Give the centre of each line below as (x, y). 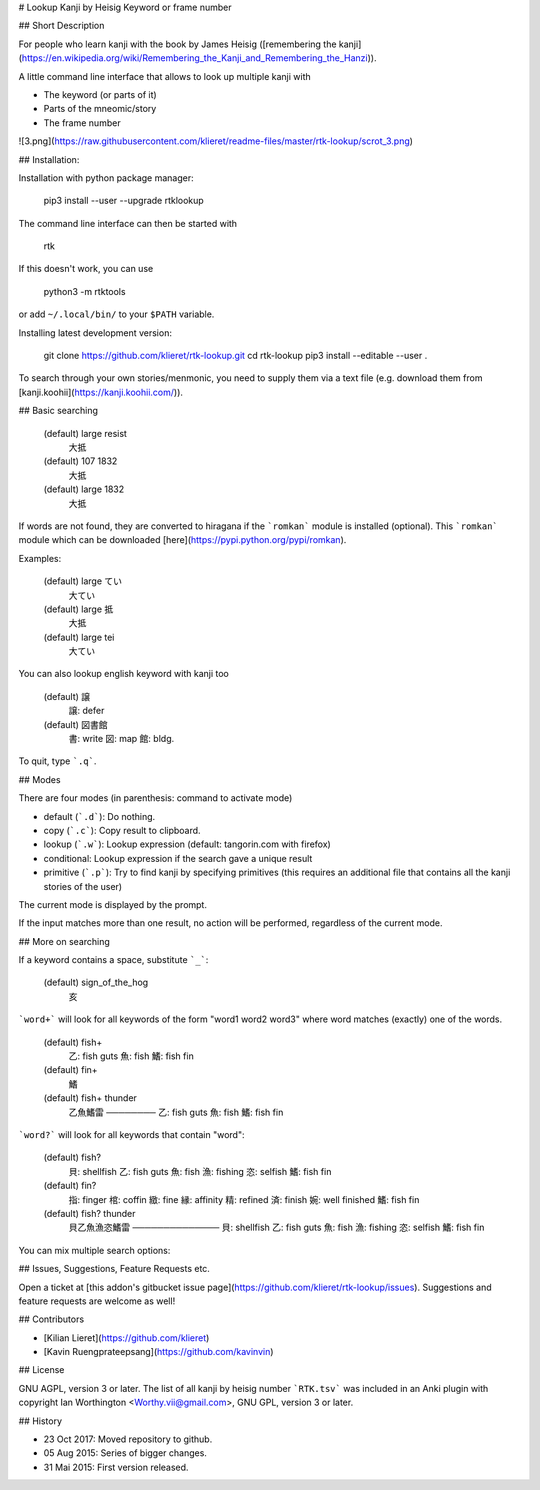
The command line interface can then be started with (128, 223)
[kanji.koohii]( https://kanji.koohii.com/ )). (101, 392)
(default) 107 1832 (80, 461)
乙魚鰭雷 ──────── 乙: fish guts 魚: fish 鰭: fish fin (176, 1112)
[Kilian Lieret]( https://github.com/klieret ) (126, 1337)
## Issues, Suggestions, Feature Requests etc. (114, 1269)
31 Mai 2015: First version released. (116, 1467)
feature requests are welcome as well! (97, 1301)
